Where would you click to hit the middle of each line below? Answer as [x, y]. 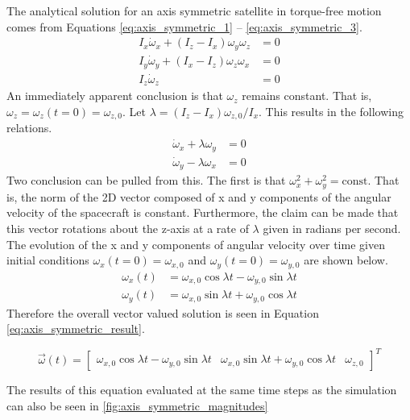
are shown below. [346, 260]
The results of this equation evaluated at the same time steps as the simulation [202, 390]
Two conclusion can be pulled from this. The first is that [146, 180]
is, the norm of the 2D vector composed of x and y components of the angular [199, 196]
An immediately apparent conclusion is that [115, 96]
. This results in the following [331, 111]
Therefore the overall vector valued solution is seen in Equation [163, 312]
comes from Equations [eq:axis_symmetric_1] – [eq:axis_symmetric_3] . [184, 26]
